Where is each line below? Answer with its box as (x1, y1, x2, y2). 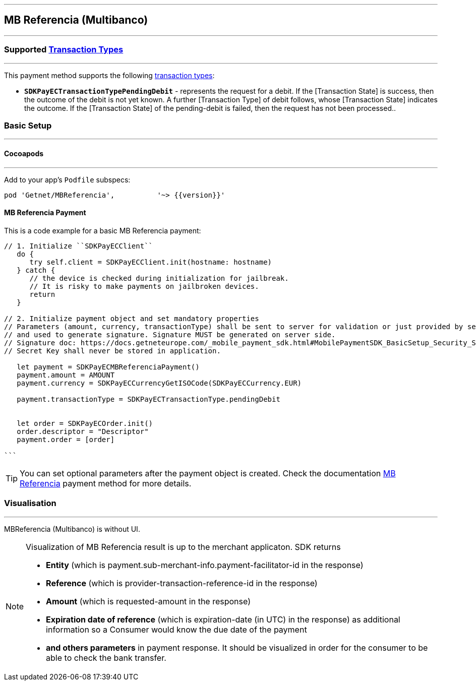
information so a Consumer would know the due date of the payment (46, 624, 307, 635)
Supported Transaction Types (4, 44, 124, 55)
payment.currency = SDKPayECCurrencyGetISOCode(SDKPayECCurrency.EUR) (17, 379, 302, 387)
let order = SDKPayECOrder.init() (17, 419, 153, 427)
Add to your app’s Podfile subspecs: (4, 175, 131, 184)
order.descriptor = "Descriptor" (17, 427, 149, 435)
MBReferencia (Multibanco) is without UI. (4, 524, 140, 533)
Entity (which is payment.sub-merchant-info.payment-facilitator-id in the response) (46, 559, 364, 570)
